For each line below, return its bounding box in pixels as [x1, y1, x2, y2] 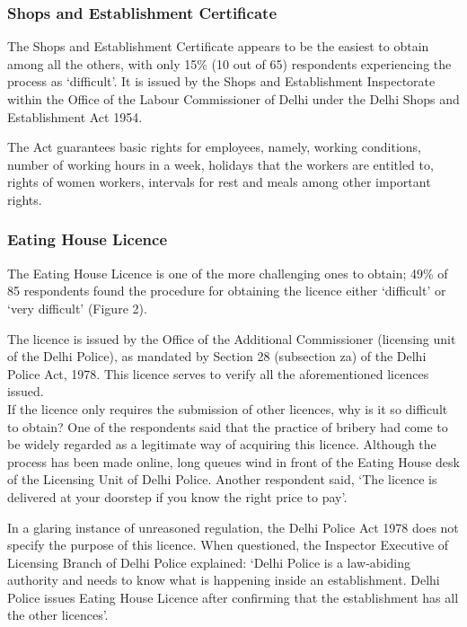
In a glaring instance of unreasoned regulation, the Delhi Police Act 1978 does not [7, 517, 459, 536]
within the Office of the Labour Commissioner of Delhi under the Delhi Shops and [7, 90, 460, 108]
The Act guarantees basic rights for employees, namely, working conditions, [7, 137, 421, 156]
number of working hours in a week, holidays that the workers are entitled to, [7, 155, 434, 173]
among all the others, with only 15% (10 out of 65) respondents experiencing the [7, 54, 452, 73]
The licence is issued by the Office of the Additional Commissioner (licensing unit [7, 329, 456, 348]
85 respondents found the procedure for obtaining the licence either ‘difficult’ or [7, 281, 446, 300]
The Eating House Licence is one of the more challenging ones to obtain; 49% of [7, 263, 448, 282]
